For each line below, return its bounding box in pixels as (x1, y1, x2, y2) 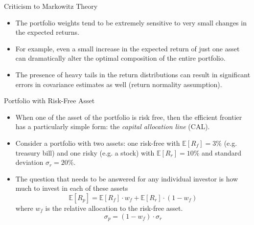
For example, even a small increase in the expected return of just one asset (15, 43, 240, 53)
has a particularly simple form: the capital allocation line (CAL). (15, 121, 210, 132)
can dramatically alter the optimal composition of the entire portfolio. (15, 53, 226, 63)
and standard (201, 147, 242, 157)
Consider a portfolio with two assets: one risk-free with (15, 137, 180, 148)
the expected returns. (15, 27, 79, 37)
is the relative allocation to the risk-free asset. (45, 202, 183, 213)
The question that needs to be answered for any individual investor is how (15, 173, 238, 183)
